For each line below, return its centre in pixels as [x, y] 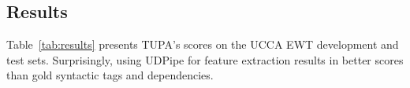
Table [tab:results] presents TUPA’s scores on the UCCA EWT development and [203, 44]
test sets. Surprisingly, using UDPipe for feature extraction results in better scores [205, 59]
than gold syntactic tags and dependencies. [110, 75]
